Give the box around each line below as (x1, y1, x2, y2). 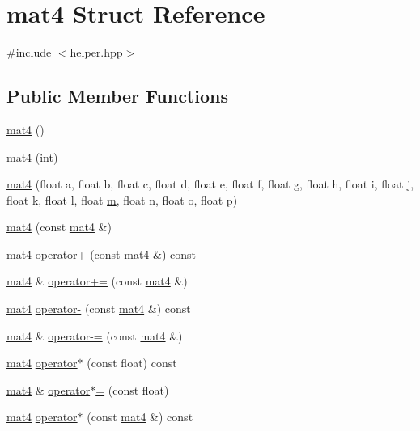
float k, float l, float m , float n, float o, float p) (6, 191, 238, 208)
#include (6, 44, 52, 61)
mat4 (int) (6, 148, 58, 165)
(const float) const (87, 354, 177, 371)
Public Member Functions (6, 83, 228, 108)
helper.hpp (70, 44, 123, 61)
